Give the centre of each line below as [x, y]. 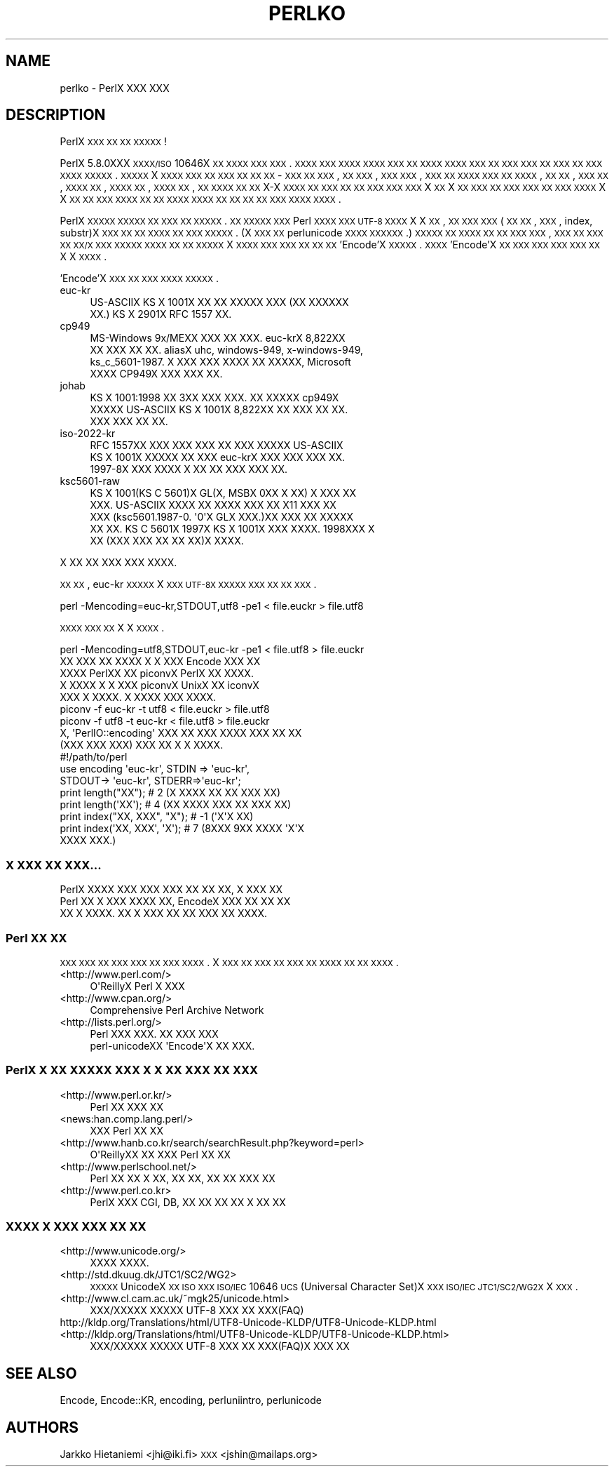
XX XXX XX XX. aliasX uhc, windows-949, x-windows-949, [227, 350]
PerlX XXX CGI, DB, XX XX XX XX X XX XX [188, 1202]
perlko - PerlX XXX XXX [115, 88]
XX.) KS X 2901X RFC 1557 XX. [161, 314]
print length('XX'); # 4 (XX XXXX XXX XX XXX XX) [176, 805]
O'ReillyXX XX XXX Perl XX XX [161, 1154]
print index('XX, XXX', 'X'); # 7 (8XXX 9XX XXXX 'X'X [182, 829]
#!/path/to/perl [94, 757]
